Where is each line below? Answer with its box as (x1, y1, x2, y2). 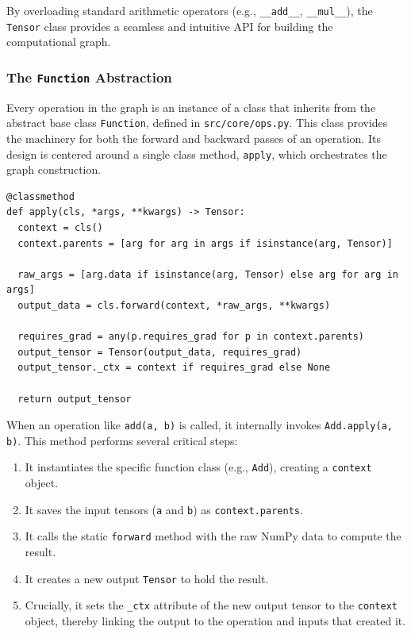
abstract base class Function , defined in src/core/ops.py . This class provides (6, 114, 388, 131)
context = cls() (17, 221, 103, 233)
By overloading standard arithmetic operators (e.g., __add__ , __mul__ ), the (6, 2, 373, 18)
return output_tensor (17, 393, 132, 405)
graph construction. (6, 161, 102, 178)
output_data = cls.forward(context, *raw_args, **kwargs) (17, 299, 331, 311)
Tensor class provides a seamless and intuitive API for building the (6, 17, 333, 34)
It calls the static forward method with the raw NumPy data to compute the (25, 528, 401, 544)
